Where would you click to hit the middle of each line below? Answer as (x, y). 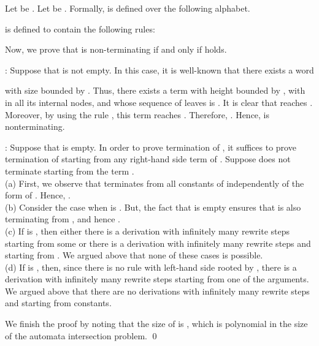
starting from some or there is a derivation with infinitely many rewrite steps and (158, 243)
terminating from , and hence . (63, 219)
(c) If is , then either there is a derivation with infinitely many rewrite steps (148, 231)
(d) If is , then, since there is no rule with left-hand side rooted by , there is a (151, 267)
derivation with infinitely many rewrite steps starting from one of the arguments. (157, 279)
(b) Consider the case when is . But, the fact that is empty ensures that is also (153, 207)
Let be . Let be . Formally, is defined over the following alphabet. (128, 8)
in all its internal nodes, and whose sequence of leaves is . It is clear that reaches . (159, 102)
